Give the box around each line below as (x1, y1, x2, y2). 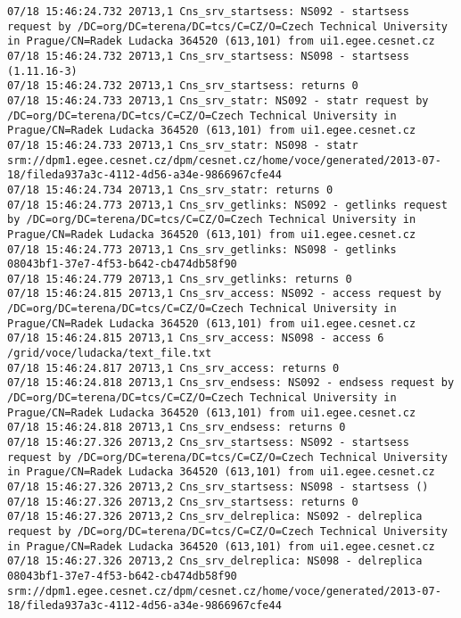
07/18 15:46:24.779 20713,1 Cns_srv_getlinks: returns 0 (7, 272, 352, 285)
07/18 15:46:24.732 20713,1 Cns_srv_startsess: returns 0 (7, 79, 358, 93)
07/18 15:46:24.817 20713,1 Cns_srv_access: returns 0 (7, 361, 340, 375)
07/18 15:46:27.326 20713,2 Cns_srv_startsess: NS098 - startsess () (7, 481, 429, 493)
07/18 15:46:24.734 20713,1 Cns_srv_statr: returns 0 (7, 183, 333, 196)
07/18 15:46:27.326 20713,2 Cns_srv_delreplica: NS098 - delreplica (7, 555, 423, 568)
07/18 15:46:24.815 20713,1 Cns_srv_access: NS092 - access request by (7, 287, 441, 301)
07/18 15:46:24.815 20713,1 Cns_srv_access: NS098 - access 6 (7, 332, 384, 345)
